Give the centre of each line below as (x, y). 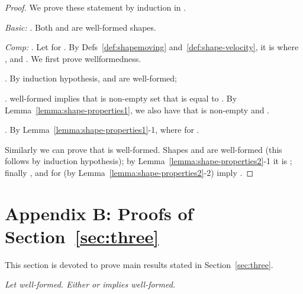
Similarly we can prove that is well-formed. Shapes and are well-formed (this (144, 149)
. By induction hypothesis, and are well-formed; (91, 78)
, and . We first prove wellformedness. (73, 58)
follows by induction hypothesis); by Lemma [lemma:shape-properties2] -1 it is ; (149, 161)
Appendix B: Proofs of (99, 213)
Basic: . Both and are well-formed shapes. (80, 27)
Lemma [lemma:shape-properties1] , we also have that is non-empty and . (137, 110)
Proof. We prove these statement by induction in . (96, 7)
